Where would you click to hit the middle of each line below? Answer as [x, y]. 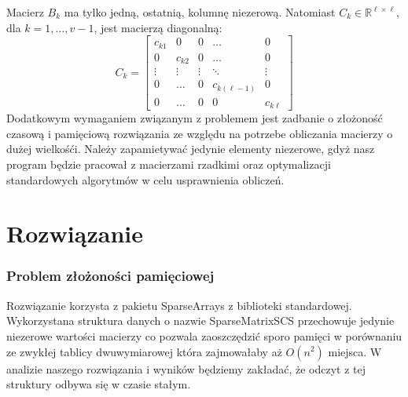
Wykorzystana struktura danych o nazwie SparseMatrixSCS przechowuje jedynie [200, 321]
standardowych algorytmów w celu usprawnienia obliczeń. [145, 179]
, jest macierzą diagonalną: [158, 27]
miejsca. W [355, 351]
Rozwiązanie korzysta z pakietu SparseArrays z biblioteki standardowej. [179, 305]
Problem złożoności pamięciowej [110, 276]
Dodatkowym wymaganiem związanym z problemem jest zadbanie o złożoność [195, 118]
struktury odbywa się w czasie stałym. [99, 384]
